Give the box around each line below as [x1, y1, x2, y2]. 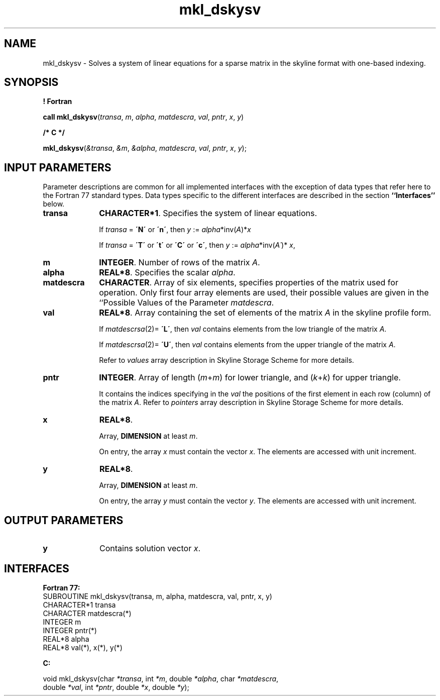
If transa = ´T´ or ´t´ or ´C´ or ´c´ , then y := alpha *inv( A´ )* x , [99, 241, 295, 250]
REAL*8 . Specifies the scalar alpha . [99, 267, 236, 278]
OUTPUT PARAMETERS [4, 514, 124, 527]
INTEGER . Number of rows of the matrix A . [99, 257, 260, 268]
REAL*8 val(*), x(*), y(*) [43, 643, 123, 652]
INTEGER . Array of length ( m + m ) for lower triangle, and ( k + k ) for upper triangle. [99, 372, 401, 383]
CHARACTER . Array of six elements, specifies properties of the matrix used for [99, 277, 398, 288]
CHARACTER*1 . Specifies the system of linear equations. [99, 208, 317, 219]
